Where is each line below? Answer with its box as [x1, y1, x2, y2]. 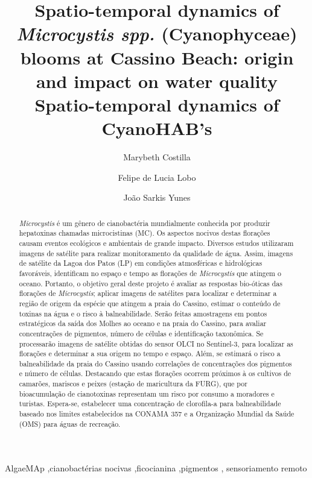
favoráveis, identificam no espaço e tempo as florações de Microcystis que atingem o [19, 268, 281, 278]
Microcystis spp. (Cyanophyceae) [16, 21, 298, 46]
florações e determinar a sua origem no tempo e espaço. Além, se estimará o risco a [19, 348, 281, 359]
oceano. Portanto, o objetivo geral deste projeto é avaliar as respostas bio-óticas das [19, 278, 282, 288]
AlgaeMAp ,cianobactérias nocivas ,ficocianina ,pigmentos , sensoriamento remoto [5, 462, 307, 474]
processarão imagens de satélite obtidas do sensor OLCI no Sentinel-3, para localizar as [19, 338, 293, 348]
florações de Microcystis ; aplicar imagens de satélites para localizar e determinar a [19, 288, 277, 298]
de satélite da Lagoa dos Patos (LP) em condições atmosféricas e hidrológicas [19, 258, 263, 268]
